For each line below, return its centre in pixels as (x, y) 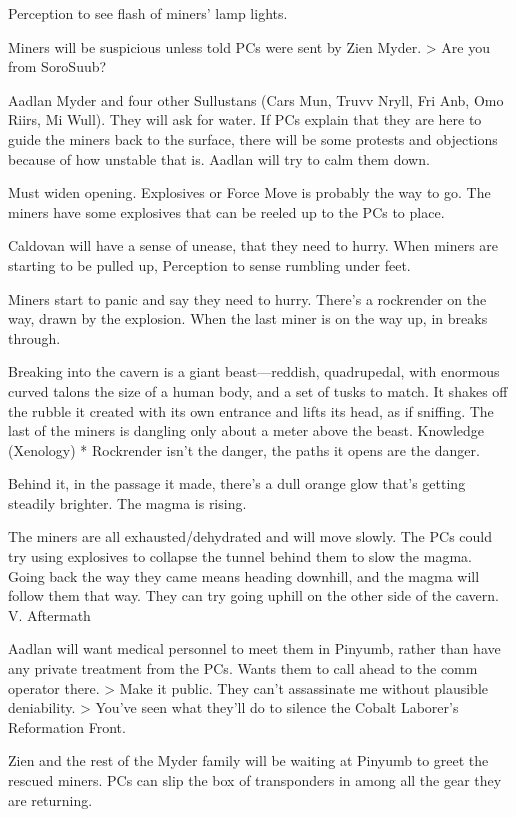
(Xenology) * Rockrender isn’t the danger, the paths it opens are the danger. (244, 449)
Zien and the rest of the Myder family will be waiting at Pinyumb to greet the (248, 760)
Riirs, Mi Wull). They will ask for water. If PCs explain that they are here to (245, 119)
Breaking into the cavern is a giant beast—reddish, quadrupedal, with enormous (254, 371)
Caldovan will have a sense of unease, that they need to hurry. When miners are (253, 245)
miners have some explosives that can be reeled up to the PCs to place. (226, 211)
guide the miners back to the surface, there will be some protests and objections (253, 138)
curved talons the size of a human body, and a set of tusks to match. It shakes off (258, 390)
